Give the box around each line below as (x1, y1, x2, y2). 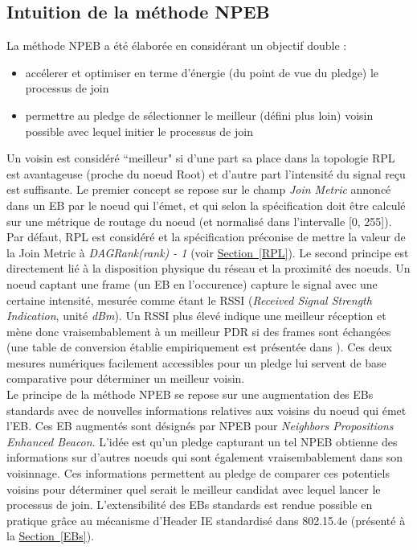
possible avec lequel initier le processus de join (25, 122, 253, 139)
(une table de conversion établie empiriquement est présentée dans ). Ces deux (6, 339, 392, 355)
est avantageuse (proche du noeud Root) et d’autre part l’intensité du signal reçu (6, 165, 406, 182)
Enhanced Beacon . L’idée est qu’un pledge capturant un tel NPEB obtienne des (6, 433, 398, 449)
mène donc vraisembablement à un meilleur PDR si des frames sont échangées (6, 322, 391, 339)
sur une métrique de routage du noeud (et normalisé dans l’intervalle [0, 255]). (6, 212, 392, 229)
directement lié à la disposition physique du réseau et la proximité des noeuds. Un (6, 260, 411, 277)
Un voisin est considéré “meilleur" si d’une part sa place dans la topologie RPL (6, 150, 395, 166)
